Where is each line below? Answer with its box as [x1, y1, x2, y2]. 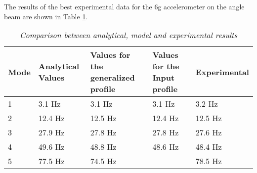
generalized [90, 72, 135, 84]
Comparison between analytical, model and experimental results [20, 29, 237, 41]
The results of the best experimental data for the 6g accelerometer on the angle [4, 1, 245, 11]
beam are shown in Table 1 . [4, 11, 88, 21]
